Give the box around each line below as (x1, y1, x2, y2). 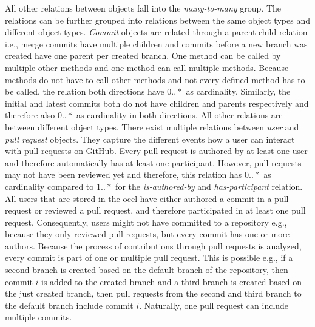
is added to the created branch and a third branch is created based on (41, 275, 302, 288)
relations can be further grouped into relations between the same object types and (5, 13, 310, 26)
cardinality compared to (5, 180, 94, 192)
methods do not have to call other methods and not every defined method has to (5, 73, 305, 86)
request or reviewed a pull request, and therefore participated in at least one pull (5, 204, 306, 217)
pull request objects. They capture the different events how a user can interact (5, 132, 295, 145)
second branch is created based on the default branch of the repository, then (5, 263, 288, 276)
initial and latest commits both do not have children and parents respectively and (5, 96, 309, 109)
